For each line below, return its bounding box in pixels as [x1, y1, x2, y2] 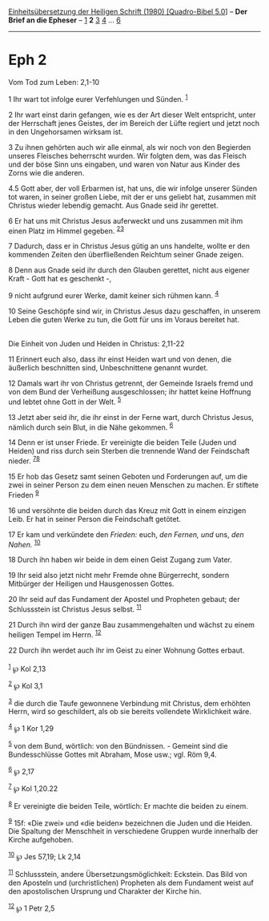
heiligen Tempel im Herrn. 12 [8, 628, 102, 640]
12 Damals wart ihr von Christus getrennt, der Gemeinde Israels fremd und [8, 378, 254, 388]
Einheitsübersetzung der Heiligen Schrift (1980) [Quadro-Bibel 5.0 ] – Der [8, 7, 248, 16]
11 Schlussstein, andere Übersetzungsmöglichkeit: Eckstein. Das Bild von [8, 868, 248, 879]
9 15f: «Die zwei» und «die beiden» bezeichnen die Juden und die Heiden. [8, 817, 253, 828]
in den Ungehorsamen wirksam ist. [8, 127, 123, 136]
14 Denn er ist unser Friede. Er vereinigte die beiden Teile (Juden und [8, 438, 237, 447]
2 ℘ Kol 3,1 [8, 680, 43, 690]
